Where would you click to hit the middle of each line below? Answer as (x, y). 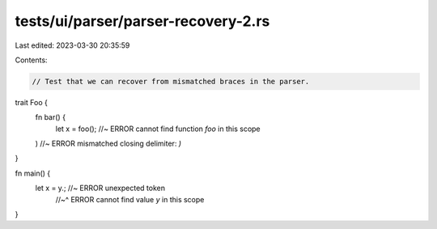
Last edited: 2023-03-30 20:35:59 (72, 45)
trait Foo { (32, 102)
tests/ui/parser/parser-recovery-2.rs (142, 21)
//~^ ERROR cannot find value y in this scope (130, 199)
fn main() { (33, 173)
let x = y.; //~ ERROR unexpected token (100, 188)
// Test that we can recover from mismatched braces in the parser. (171, 81)
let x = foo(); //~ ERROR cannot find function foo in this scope (158, 129)
